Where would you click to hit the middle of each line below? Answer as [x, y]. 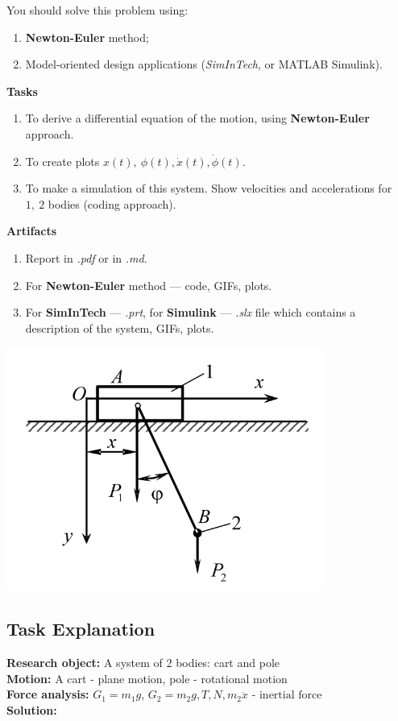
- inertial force [287, 696]
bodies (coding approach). [112, 203]
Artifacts [32, 231]
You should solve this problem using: [97, 10]
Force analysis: [48, 694]
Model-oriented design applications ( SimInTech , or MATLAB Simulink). [204, 64]
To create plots [62, 161]
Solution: [32, 709]
